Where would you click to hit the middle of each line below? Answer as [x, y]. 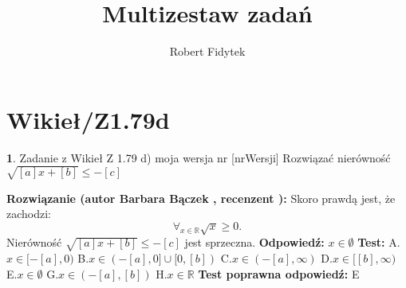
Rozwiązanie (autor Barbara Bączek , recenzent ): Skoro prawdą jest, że [201, 198]
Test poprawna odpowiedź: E [279, 273]
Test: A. [379, 242]
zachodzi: [29, 214]
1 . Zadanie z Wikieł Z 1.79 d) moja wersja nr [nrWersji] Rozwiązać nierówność [199, 157]
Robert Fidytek [207, 51]
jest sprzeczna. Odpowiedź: [254, 242]
